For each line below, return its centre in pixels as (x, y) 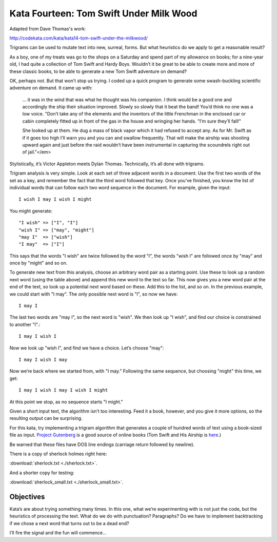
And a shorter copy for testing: (42, 473)
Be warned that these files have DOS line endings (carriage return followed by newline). (102, 444)
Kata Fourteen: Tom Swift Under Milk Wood (103, 13)
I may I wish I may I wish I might (63, 390)
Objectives (27, 497)
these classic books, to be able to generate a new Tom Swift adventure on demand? (98, 71)
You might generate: (31, 211)
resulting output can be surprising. (46, 418)
